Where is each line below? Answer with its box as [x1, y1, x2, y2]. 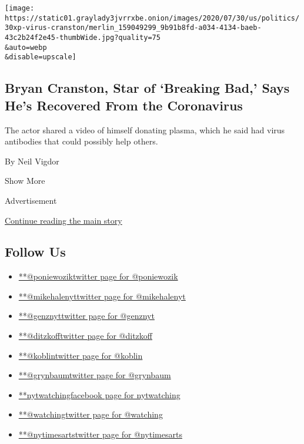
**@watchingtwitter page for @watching [18, 408, 163, 421]
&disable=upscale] [5, 53, 76, 62]
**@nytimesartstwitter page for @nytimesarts [18, 428, 182, 440]
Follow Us [5, 243, 66, 261]
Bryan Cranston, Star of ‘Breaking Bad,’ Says [5, 79, 290, 97]
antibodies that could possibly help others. [5, 135, 158, 147]
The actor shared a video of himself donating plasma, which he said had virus [5, 123, 285, 136]
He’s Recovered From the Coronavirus [5, 96, 243, 114]
